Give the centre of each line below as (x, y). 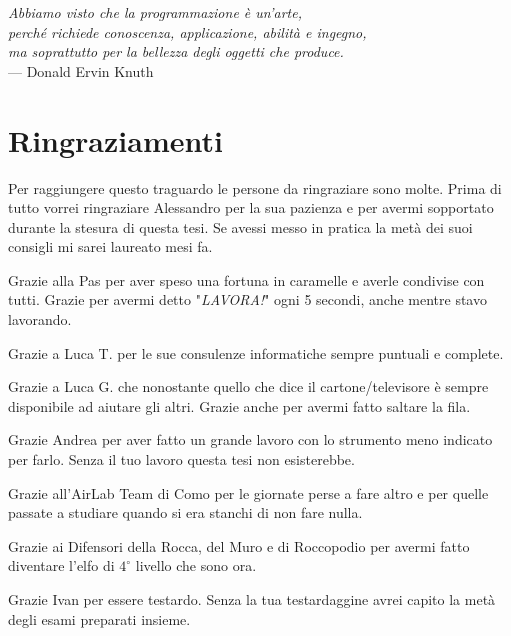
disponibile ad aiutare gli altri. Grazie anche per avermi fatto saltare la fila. (239, 405)
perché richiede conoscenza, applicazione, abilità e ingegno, (187, 31)
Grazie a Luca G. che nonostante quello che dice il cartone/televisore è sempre (248, 386)
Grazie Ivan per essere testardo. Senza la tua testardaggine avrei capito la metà (252, 599)
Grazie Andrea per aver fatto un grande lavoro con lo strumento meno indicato (250, 439)
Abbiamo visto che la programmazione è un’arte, (155, 12)
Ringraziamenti (115, 139)
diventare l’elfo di (61, 565)
